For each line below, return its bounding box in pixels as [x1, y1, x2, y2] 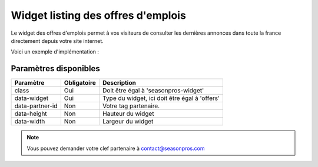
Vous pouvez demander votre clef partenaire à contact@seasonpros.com [26, 145, 205, 152]
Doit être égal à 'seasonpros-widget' [102, 86, 204, 95]
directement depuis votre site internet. [11, 37, 104, 44]
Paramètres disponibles [11, 64, 100, 74]
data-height [14, 109, 47, 118]
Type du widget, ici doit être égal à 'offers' [102, 94, 220, 102]
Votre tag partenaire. [102, 102, 160, 110]
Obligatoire [64, 79, 97, 87]
